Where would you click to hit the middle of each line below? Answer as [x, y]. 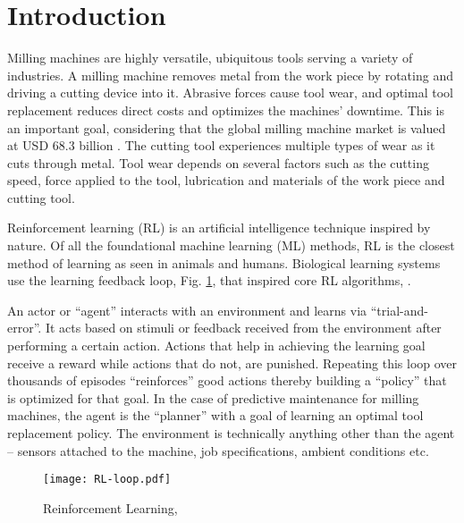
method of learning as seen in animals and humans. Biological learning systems [224, 262]
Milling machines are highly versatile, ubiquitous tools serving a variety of [210, 58]
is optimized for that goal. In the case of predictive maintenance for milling [213, 397]
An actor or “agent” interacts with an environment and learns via [187, 310]
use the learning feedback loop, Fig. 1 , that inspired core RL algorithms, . [209, 280]
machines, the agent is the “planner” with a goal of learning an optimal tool [215, 415]
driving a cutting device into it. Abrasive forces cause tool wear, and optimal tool [230, 93]
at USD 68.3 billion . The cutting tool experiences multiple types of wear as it [221, 145]
